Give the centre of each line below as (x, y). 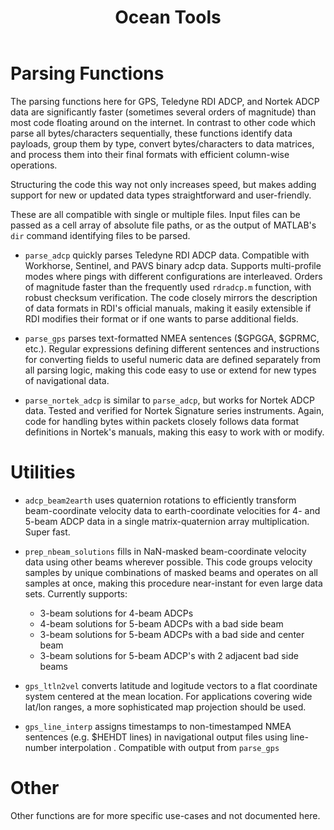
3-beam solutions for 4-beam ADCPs (116, 613)
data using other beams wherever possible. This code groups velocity (168, 562)
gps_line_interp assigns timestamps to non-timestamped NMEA (158, 726)
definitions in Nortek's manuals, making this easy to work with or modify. (174, 432)
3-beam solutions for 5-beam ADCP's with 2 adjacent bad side (169, 655)
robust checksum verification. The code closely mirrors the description (171, 297)
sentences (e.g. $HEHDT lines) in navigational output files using (156, 737)
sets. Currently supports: (76, 593)
